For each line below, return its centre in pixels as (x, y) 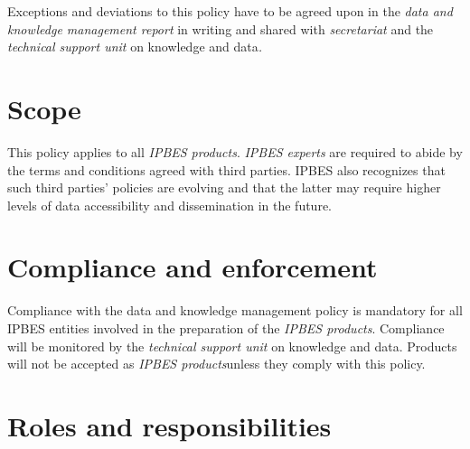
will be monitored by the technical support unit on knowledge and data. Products (232, 346)
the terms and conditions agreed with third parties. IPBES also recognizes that (226, 169)
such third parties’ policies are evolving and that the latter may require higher (224, 187)
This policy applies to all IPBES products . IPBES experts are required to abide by (235, 151)
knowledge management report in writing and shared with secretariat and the (221, 28)
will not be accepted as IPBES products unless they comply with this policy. (216, 364)
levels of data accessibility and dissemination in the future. (169, 205)
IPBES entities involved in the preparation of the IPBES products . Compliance (226, 328)
